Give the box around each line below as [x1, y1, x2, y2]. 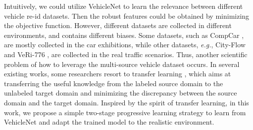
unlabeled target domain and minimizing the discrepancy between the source [4, 88, 237, 98]
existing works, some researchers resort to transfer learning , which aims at [4, 68, 231, 79]
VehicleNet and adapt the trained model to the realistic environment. [4, 117, 214, 127]
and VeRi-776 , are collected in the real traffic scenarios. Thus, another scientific [4, 49, 248, 59]
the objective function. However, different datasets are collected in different [4, 20, 232, 31]
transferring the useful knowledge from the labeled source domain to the [4, 78, 223, 88]
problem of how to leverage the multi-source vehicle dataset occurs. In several [4, 59, 240, 69]
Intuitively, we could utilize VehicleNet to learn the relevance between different [4, 1, 243, 11]
